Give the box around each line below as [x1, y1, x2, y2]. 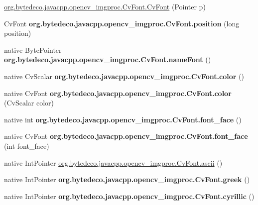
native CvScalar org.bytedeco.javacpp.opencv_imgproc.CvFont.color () [4, 71, 244, 81]
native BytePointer [4, 44, 62, 55]
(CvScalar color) [4, 98, 54, 108]
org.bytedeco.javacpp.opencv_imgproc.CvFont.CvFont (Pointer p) [4, 1, 206, 11]
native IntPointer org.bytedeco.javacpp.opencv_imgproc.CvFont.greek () [4, 174, 250, 185]
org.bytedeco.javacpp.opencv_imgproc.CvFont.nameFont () [4, 54, 211, 65]
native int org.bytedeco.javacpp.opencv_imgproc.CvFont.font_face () [4, 114, 242, 124]
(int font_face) [4, 140, 49, 151]
